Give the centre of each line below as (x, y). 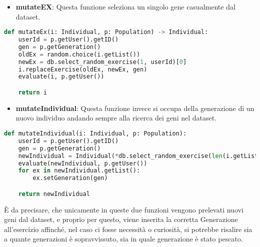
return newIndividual (54, 194)
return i (32, 92)
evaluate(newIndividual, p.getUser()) (83, 163)
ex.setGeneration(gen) (70, 178)
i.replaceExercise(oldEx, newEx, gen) (83, 69)
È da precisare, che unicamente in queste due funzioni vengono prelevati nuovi (124, 209)
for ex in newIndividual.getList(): (79, 171)
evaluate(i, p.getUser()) (61, 77)
